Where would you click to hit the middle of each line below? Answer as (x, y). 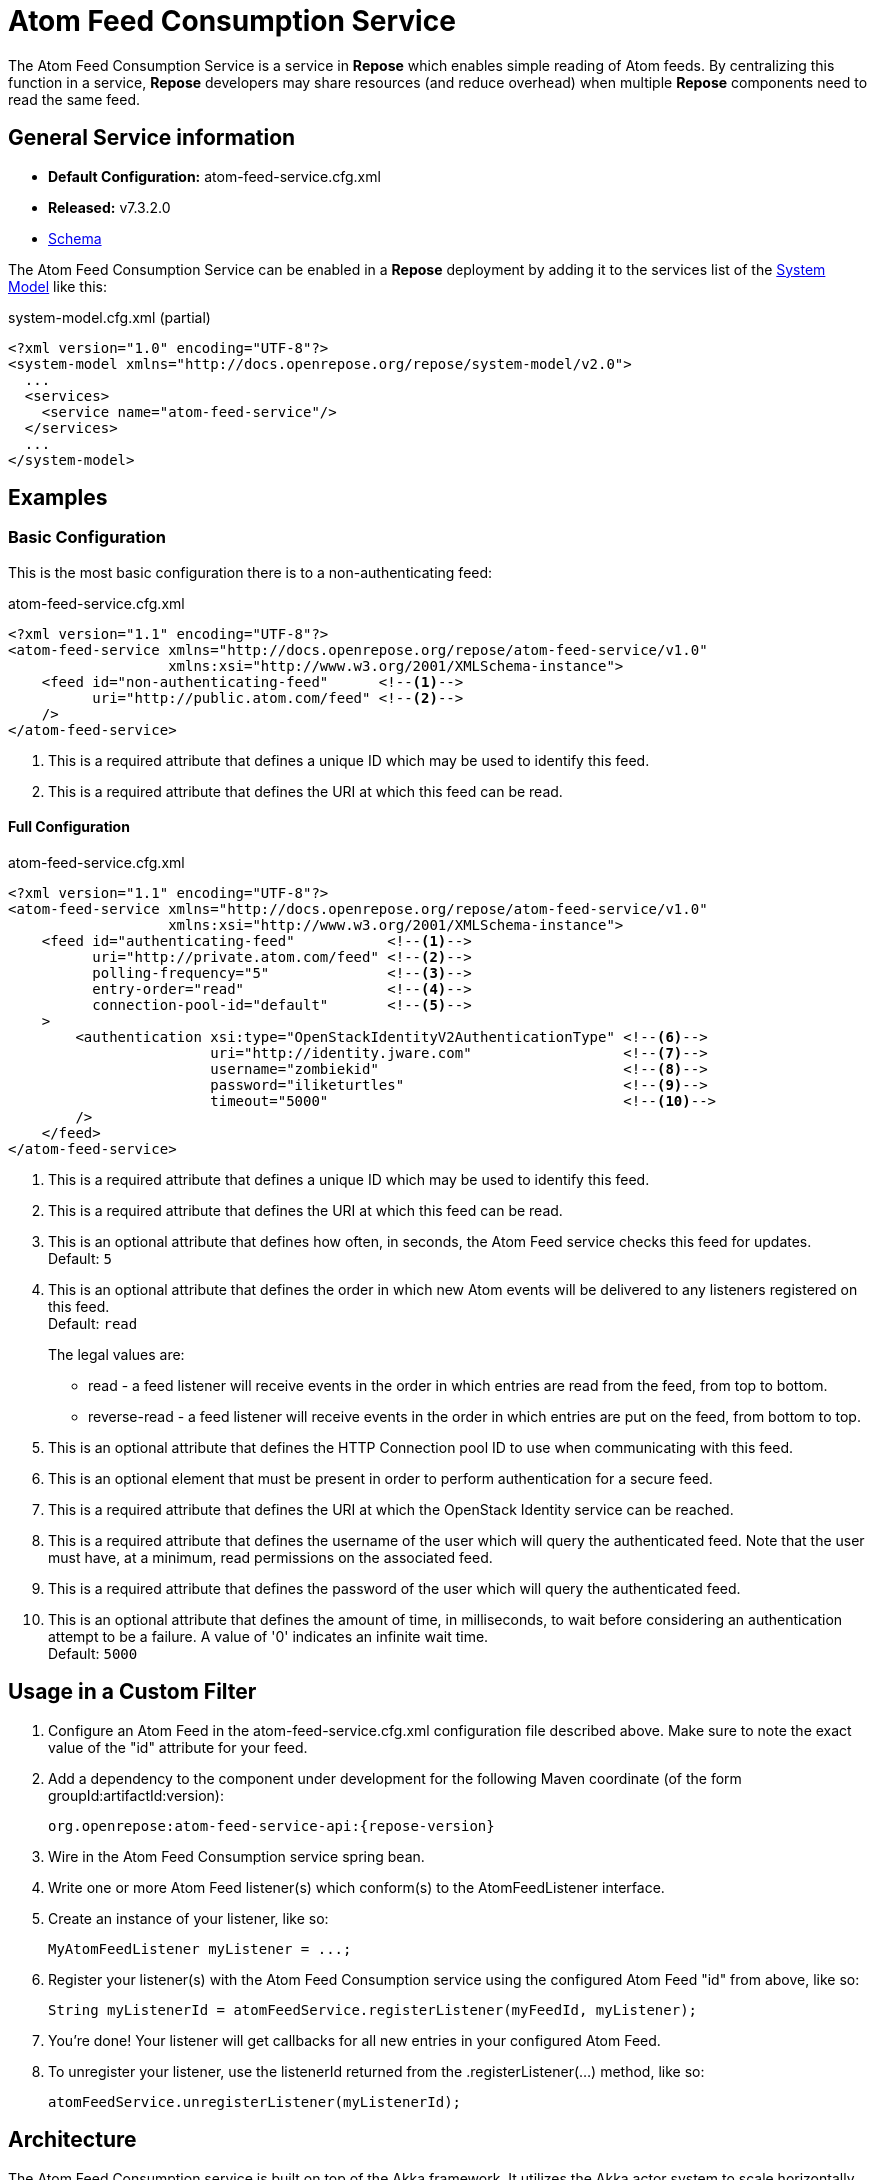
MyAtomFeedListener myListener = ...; (200, 1948)
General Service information (152, 138)
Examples (58, 498)
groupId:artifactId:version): (136, 1795)
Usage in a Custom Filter (132, 1692)
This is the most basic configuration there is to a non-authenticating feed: (250, 572)
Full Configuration (69, 827)
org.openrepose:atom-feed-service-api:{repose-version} (271, 1825)
